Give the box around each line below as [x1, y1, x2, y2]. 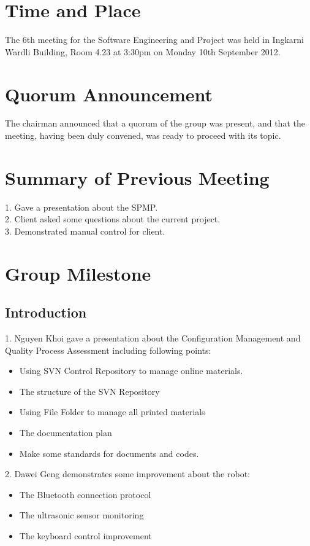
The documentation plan [19, 426, 112, 439]
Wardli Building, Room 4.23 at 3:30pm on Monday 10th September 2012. [5, 45, 281, 58]
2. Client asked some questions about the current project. [5, 213, 221, 225]
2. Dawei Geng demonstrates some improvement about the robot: [5, 467, 250, 480]
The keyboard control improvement [19, 529, 152, 542]
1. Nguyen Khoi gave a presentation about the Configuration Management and [5, 332, 301, 345]
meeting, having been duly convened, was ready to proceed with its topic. [5, 129, 281, 142]
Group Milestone [5, 260, 151, 286]
